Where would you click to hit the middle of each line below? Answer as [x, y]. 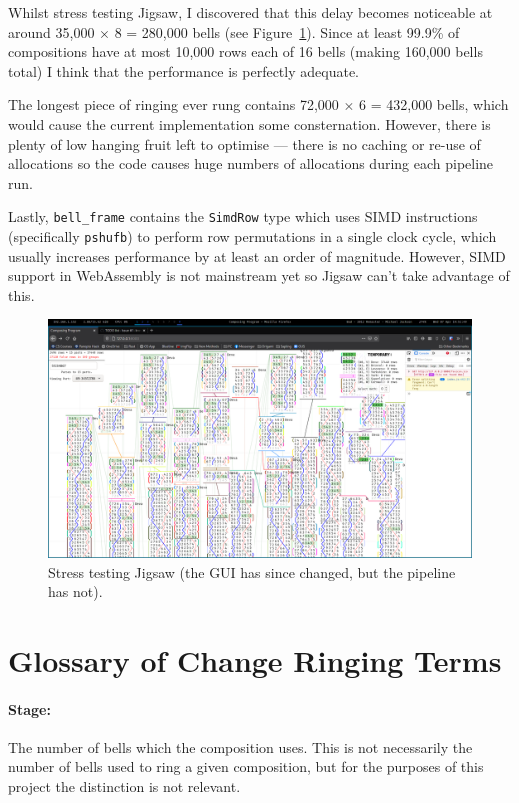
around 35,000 [51, 31]
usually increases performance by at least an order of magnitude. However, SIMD [257, 255]
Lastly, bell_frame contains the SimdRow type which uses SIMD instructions [243, 216]
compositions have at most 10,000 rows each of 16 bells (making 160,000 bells [245, 51]
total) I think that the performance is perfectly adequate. [183, 70]
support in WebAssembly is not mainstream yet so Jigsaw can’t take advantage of [259, 275]
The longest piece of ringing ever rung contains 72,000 [173, 104]
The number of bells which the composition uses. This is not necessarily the [240, 746]
